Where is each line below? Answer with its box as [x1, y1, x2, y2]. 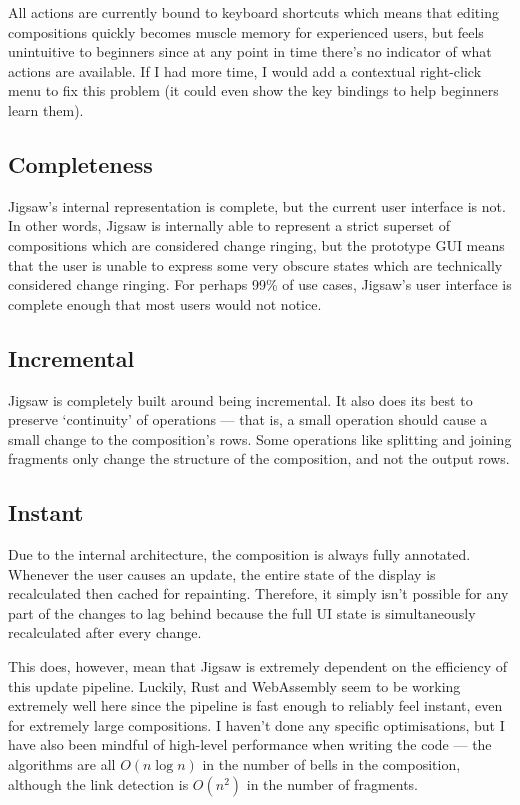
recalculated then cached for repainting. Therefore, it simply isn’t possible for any [8, 583, 509, 604]
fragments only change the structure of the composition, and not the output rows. [8, 448, 510, 469]
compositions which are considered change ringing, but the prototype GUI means [8, 234, 505, 255]
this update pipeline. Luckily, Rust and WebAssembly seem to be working [8, 675, 461, 696]
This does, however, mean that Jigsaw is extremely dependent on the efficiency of [8, 656, 508, 677]
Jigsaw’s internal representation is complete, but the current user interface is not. [8, 195, 506, 216]
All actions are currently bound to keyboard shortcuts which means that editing [8, 2, 499, 22]
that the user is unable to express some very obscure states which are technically [8, 254, 503, 275]
